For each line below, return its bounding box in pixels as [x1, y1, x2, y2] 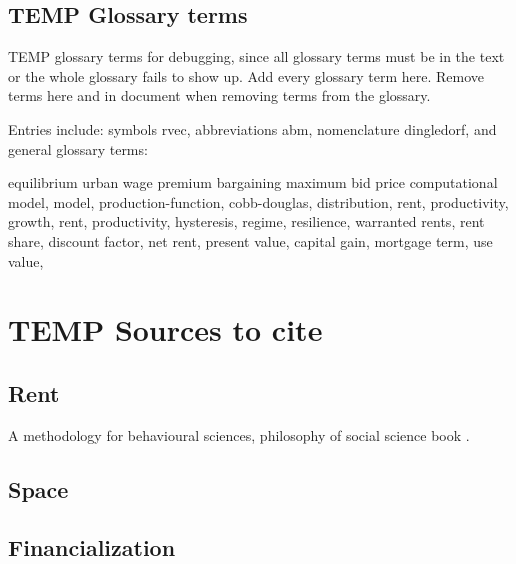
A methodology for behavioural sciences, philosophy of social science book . [8, 424, 470, 445]
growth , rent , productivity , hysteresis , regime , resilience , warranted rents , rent [8, 211, 485, 232]
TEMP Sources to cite [8, 309, 323, 350]
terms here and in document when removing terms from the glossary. [8, 85, 431, 106]
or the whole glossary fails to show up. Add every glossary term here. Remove [8, 65, 485, 86]
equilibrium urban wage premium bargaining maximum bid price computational [8, 172, 498, 193]
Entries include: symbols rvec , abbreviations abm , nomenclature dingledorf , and [8, 118, 497, 139]
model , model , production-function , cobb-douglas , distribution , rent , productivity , [8, 191, 509, 212]
